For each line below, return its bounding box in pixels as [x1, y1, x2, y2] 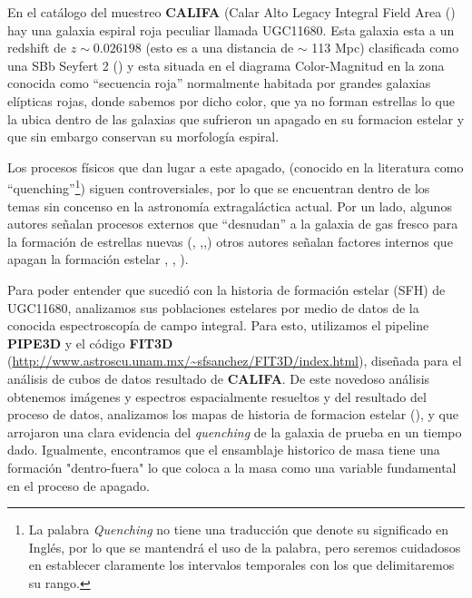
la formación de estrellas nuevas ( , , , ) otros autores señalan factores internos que [7, 231, 453, 250]
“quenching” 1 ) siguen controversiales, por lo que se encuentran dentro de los [7, 176, 430, 197]
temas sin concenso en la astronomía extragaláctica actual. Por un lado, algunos [7, 196, 452, 215]
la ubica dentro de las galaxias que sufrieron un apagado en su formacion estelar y [7, 109, 465, 128]
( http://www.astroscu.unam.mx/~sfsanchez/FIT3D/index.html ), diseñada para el [7, 351, 462, 370]
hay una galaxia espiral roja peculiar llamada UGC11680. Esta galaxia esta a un [7, 20, 455, 39]
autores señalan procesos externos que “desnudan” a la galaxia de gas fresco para [7, 214, 458, 233]
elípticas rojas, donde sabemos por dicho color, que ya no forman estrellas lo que [7, 91, 455, 110]
